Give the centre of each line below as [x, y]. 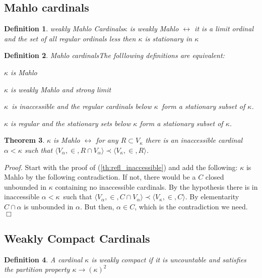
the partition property [37, 269]
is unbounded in [49, 206]
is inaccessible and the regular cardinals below [82, 106]
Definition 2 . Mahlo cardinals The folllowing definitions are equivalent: [114, 55]
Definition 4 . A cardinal [43, 259]
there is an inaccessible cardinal [194, 140]
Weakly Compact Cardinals [77, 238]
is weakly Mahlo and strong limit [61, 89]
